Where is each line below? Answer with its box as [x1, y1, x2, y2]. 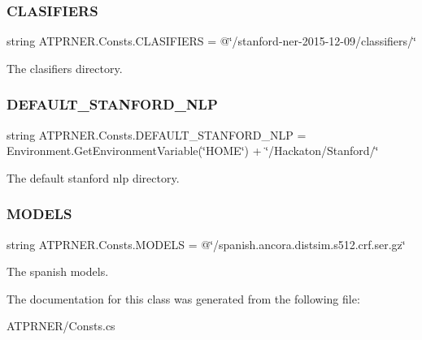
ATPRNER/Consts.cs [7, 317, 115, 334]
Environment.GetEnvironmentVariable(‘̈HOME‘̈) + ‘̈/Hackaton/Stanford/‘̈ [7, 142, 379, 159]
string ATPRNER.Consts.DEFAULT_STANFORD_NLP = [7, 126, 307, 143]
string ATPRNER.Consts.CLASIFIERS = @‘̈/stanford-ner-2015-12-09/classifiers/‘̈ [7, 32, 416, 49]
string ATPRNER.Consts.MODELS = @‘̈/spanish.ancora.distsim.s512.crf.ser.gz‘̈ [7, 235, 406, 252]
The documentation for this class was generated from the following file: [7, 290, 360, 307]
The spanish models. [7, 263, 109, 280]
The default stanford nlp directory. [7, 169, 180, 186]
